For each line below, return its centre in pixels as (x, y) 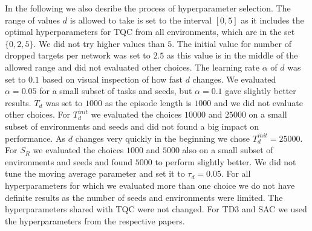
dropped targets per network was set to (78, 55)
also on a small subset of (228, 150)
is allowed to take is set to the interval (141, 20)
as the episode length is (148, 102)
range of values (33, 20)
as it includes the (272, 20)
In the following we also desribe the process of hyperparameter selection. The (148, 8)
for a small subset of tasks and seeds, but (116, 91)
